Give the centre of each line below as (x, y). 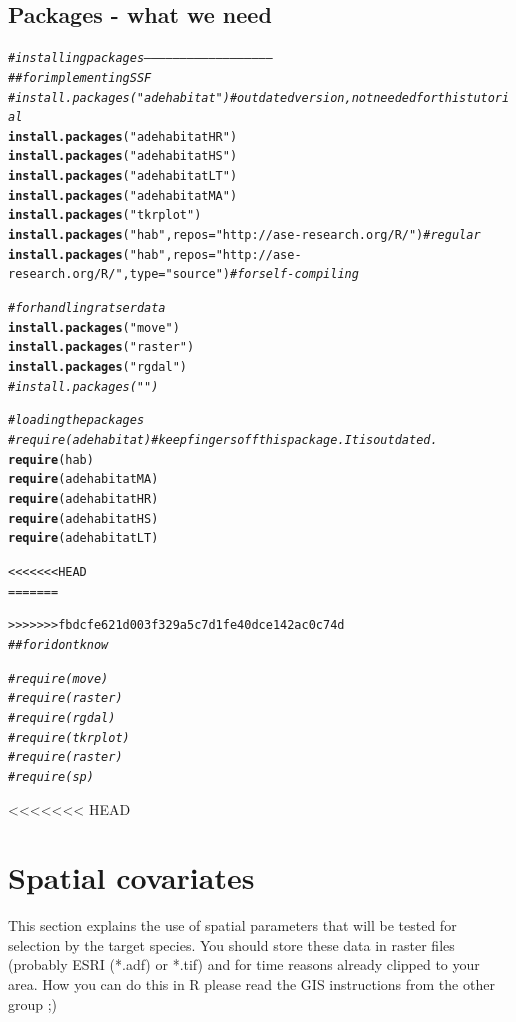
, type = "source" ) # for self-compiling (240, 274)
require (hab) (51, 459)
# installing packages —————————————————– (140, 58)
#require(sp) (51, 776)
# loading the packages (76, 420)
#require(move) (58, 678)
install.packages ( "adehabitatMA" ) (123, 195)
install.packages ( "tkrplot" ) (105, 215)
